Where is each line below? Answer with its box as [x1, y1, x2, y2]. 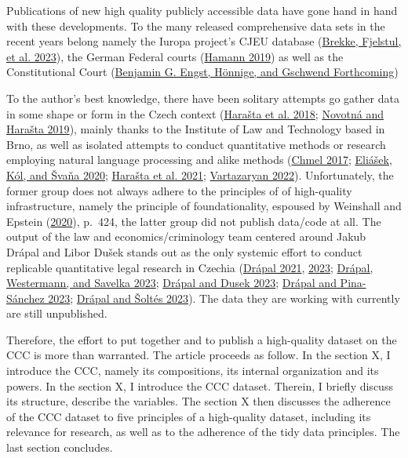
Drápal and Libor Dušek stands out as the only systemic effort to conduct [6, 243, 362, 260]
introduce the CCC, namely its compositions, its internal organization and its [6, 362, 379, 379]
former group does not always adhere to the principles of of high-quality [6, 182, 352, 198]
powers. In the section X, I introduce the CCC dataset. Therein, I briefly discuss [6, 377, 393, 394]
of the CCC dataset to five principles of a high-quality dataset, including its [6, 408, 371, 424]
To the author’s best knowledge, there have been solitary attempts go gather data [6, 89, 399, 106]
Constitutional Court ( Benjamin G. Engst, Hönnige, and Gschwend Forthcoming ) [6, 64, 399, 80]
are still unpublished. [6, 305, 107, 322]
